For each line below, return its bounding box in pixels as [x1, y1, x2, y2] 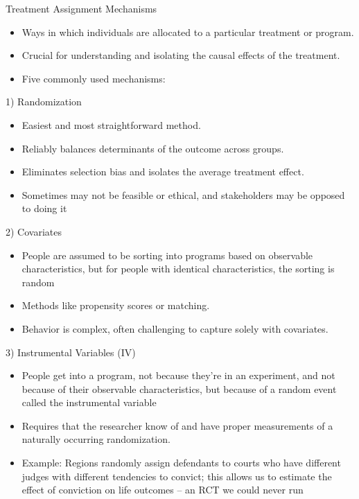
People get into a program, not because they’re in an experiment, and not [21, 368, 335, 383]
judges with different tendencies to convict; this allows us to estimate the [21, 469, 332, 483]
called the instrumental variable [21, 395, 157, 410]
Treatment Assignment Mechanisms [6, 1, 157, 15]
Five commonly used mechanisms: [21, 71, 166, 85]
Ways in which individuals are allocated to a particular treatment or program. [21, 24, 354, 39]
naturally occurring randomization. [21, 432, 170, 446]
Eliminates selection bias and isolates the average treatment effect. [21, 164, 304, 179]
